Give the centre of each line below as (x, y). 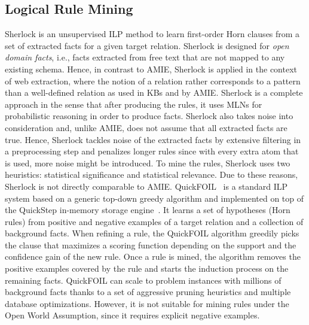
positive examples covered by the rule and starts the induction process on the (147, 268)
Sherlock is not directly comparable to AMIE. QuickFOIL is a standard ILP (146, 186)
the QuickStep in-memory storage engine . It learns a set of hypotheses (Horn (148, 210)
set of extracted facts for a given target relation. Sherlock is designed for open (147, 45)
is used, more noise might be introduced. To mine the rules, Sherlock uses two (148, 162)
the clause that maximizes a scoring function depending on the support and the (151, 244)
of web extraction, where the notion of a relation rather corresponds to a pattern (153, 81)
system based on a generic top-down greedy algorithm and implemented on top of (154, 198)
